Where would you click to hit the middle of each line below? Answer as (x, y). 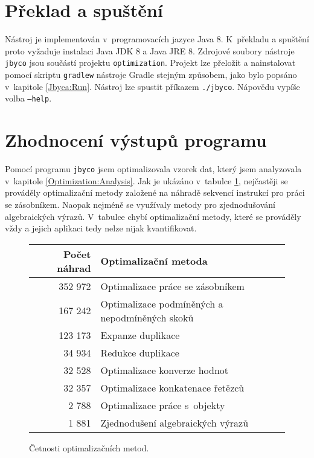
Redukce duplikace (140, 352)
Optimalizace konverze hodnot (165, 370)
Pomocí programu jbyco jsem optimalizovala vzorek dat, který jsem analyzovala (153, 169)
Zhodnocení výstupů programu (136, 140)
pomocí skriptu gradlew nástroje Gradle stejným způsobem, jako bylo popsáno (151, 74)
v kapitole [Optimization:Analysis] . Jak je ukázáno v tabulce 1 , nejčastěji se (146, 180)
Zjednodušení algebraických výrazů (175, 422)
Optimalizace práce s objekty (163, 405)
